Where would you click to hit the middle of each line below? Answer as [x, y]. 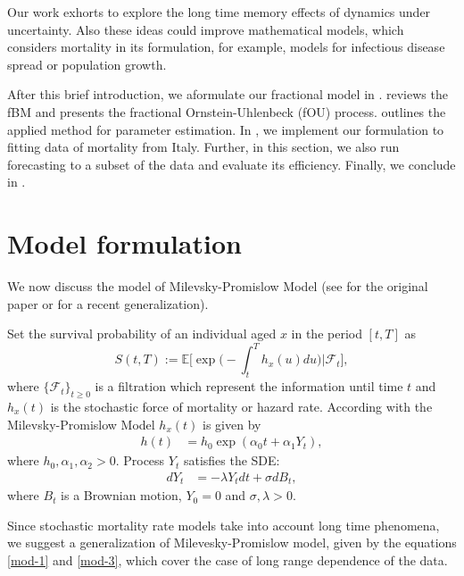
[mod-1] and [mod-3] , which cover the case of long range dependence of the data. [228, 560]
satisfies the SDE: [232, 460]
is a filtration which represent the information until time [249, 386]
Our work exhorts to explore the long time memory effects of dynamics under [219, 12]
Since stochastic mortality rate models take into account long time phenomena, [224, 525]
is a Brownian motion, [121, 495]
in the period [327, 334]
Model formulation [124, 243]
